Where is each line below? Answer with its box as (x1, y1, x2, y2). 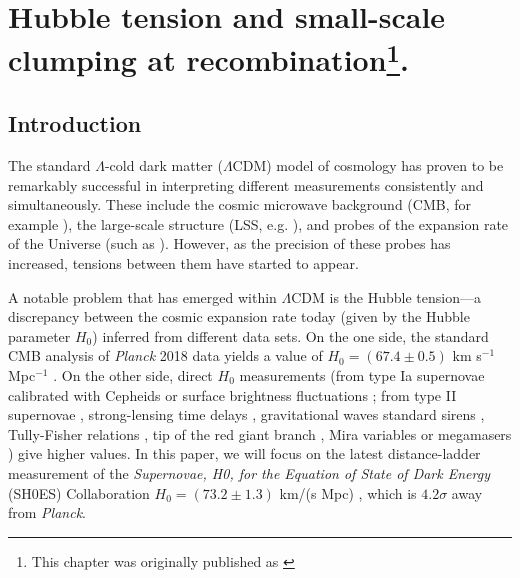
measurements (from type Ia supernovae (239, 365, 485, 386)
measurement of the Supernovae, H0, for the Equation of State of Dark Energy (8, 463, 490, 483)
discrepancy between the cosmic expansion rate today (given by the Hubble (8, 306, 470, 327)
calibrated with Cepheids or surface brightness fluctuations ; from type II (8, 384, 457, 405)
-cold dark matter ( (104, 155, 223, 176)
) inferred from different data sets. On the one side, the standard (92, 325, 489, 346)
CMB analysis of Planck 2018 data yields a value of (8, 345, 323, 366)
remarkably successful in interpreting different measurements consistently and (8, 174, 484, 195)
